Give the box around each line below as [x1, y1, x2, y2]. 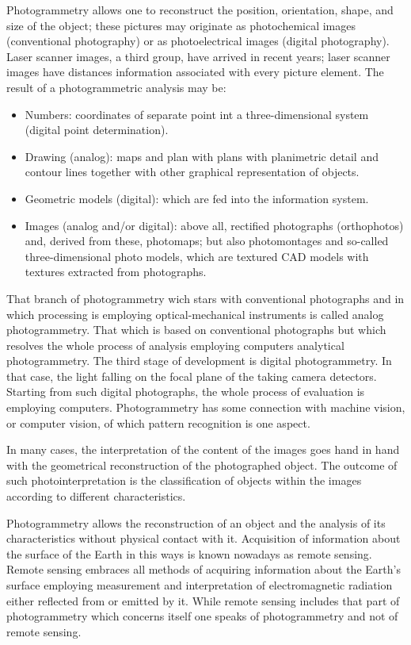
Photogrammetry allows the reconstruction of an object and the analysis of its [6, 514, 386, 531]
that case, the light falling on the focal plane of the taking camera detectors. [6, 367, 377, 384]
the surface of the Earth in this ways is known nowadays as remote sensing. [6, 545, 372, 562]
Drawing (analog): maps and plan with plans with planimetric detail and [25, 148, 379, 164]
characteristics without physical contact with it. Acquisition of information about [6, 530, 401, 547]
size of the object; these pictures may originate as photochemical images [6, 17, 356, 33]
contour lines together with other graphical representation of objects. [25, 163, 360, 180]
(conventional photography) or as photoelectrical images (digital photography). [6, 33, 390, 49]
